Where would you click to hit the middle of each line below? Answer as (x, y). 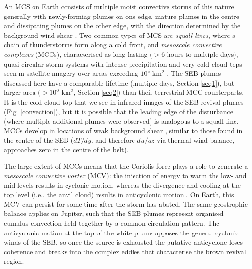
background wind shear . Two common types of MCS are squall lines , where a (120, 35)
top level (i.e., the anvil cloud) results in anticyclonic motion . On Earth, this (119, 194)
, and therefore (113, 140)
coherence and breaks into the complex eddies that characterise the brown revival (125, 251)
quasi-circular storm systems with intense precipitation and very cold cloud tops (123, 63)
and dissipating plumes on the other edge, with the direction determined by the (122, 26)
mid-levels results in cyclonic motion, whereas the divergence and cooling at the (123, 185)
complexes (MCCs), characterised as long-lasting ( (78, 54)
